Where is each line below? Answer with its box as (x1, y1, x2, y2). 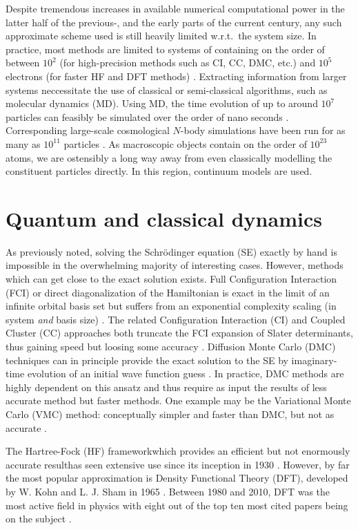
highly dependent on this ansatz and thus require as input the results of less (6, 379, 327, 394)
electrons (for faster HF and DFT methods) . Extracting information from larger (6, 68, 347, 83)
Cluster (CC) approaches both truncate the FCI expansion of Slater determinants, (6, 325, 353, 340)
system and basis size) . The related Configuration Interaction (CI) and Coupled (6, 312, 346, 326)
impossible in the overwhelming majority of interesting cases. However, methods (6, 258, 344, 272)
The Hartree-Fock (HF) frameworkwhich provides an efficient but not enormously (6, 444, 350, 458)
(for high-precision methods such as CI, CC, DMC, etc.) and (59, 55, 316, 70)
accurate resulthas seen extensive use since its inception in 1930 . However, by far (6, 457, 350, 471)
